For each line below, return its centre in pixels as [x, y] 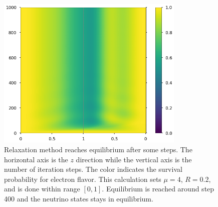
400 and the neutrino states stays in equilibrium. [79, 199]
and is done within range [42, 189]
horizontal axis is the [36, 159]
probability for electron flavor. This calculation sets [83, 179]
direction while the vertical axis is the [134, 159]
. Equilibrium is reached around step [158, 189]
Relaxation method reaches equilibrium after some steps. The [98, 149]
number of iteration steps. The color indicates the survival [93, 169]
